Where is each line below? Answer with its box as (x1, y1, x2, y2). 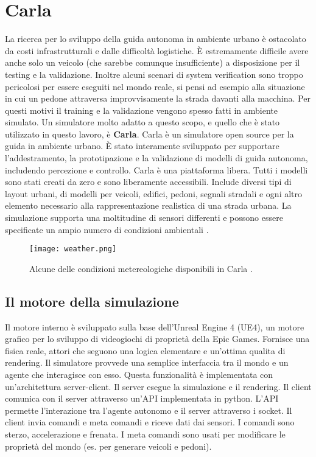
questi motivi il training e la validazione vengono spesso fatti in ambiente (5, 103, 278, 116)
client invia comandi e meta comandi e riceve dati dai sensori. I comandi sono (5, 416, 295, 428)
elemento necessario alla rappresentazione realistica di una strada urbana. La (5, 199, 292, 212)
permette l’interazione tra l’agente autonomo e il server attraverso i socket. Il (5, 403, 292, 416)
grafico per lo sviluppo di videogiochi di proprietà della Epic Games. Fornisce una (5, 332, 310, 345)
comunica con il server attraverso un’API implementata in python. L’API (5, 392, 279, 405)
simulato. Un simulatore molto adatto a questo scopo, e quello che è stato (5, 116, 280, 128)
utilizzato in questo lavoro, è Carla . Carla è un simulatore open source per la (5, 127, 294, 140)
